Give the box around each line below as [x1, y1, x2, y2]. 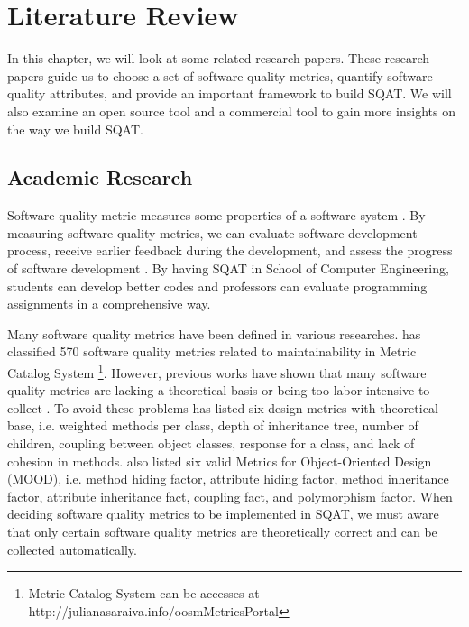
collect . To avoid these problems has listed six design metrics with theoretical [7, 398, 438, 417]
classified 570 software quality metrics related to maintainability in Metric [7, 342, 417, 361]
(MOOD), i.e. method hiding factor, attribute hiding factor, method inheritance [7, 469, 449, 488]
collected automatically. [7, 539, 137, 558]
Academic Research [7, 163, 193, 191]
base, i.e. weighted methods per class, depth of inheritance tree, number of [7, 416, 418, 435]
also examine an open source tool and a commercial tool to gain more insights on [7, 101, 455, 120]
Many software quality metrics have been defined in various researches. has [7, 324, 421, 343]
